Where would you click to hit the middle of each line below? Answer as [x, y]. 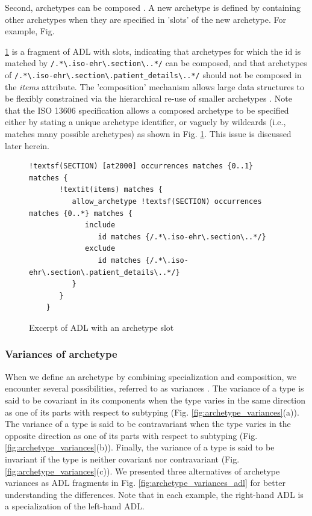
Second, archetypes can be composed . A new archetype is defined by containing [153, 7]
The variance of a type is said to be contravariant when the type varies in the [148, 424]
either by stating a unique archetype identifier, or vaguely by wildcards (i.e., [145, 122]
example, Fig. [30, 31]
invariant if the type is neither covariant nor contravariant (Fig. [122, 459]
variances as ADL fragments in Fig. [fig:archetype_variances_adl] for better [145, 483]
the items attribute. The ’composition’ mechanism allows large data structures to [155, 86]
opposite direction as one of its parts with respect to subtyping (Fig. [131, 435]
